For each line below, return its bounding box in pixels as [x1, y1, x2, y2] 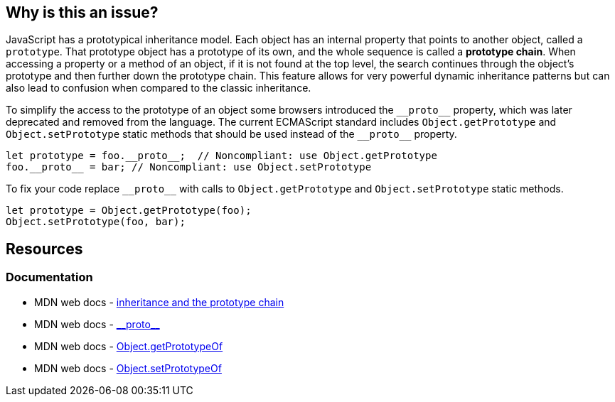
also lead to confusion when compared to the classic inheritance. [6, 82, 311, 94]
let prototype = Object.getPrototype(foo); [6, 205, 252, 217]
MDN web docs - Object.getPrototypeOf [34, 339, 223, 352]
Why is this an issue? [6, 4, 159, 21]
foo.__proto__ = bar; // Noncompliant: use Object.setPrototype [6, 161, 372, 173]
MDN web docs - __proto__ [34, 317, 160, 330]
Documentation [6, 270, 93, 285]
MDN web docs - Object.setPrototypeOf [34, 362, 222, 374]
